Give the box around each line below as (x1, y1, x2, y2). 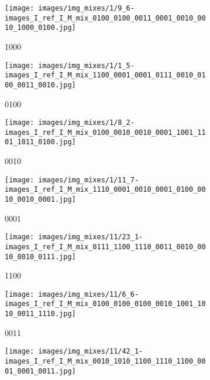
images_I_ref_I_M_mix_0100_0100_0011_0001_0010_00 (5, 13, 206, 22)
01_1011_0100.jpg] (5, 138, 76, 147)
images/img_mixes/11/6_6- (38, 290, 139, 298)
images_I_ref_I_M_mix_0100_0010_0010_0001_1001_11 (5, 128, 206, 137)
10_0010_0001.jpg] (5, 195, 76, 203)
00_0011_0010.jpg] (5, 80, 76, 89)
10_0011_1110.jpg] (5, 310, 76, 318)
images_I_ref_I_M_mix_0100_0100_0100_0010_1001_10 (5, 300, 206, 308)
